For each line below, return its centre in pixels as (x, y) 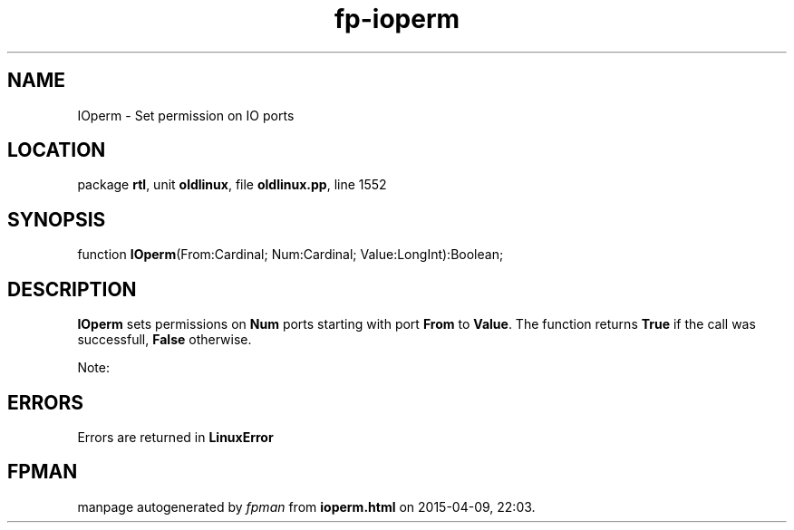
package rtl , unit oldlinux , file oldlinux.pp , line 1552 (232, 185)
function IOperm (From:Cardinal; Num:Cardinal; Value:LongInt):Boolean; (290, 255)
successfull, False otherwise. (165, 340)
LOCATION (57, 150)
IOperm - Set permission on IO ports (186, 115)
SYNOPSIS (57, 219)
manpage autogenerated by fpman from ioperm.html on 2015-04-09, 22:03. (306, 506)
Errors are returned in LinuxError (175, 437)
